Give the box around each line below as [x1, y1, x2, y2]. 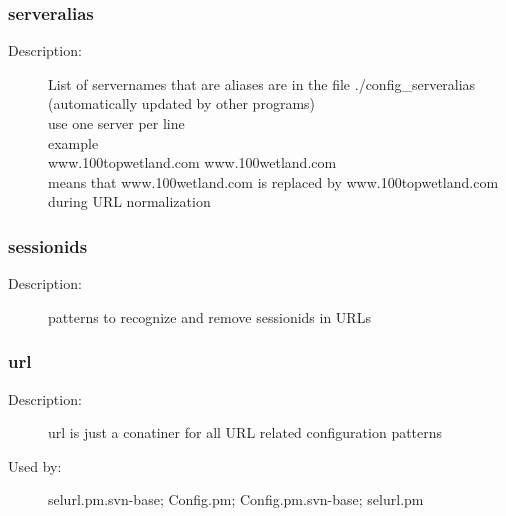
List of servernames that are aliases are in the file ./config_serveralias [48, 73, 476, 94]
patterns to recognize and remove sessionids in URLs [48, 306, 371, 327]
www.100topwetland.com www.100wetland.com [48, 152, 337, 173]
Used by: [8, 455, 62, 476]
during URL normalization [48, 191, 211, 212]
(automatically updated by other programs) [48, 93, 316, 114]
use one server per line [48, 113, 185, 133]
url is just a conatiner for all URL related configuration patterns [48, 422, 443, 443]
